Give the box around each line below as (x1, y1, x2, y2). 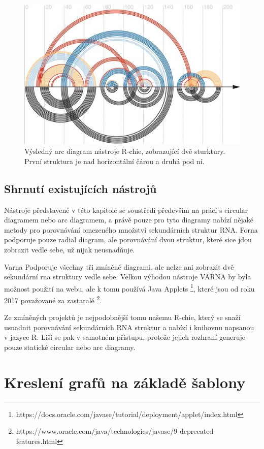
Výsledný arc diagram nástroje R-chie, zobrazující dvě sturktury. (24, 146, 225, 156)
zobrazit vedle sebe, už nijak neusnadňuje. (4, 244, 135, 254)
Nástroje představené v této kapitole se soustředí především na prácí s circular (4, 204, 248, 215)
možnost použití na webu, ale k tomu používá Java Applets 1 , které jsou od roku (4, 281, 255, 294)
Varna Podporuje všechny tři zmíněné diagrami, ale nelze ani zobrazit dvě (4, 261, 234, 272)
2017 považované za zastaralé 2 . (4, 293, 102, 305)
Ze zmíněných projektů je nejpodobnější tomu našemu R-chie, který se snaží (4, 312, 241, 323)
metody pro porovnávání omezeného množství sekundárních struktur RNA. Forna (4, 224, 258, 235)
